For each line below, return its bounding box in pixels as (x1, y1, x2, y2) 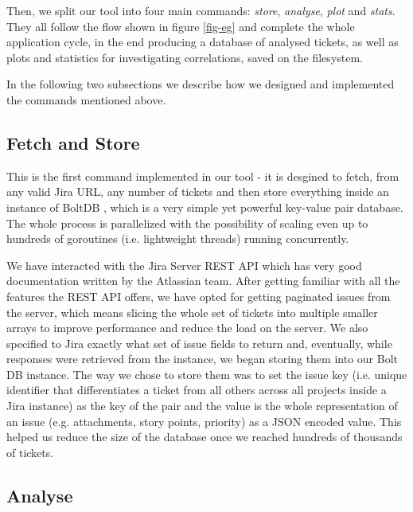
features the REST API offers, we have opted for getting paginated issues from (6, 287, 391, 304)
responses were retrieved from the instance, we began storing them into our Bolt (6, 350, 398, 367)
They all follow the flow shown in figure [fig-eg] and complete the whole (6, 18, 355, 34)
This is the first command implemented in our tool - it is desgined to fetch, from (6, 167, 399, 184)
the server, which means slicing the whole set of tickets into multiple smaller (6, 303, 378, 320)
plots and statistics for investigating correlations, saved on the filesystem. (6, 49, 364, 65)
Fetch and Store (6, 130, 140, 154)
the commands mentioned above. (6, 91, 166, 107)
